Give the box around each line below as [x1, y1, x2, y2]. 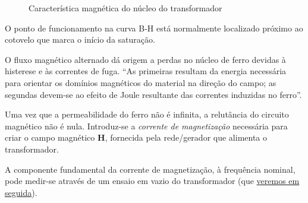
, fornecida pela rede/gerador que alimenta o [105, 131, 268, 144]
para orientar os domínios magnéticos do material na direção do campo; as [5, 76, 276, 88]
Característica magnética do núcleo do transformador [29, 2, 222, 14]
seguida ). [5, 186, 37, 198]
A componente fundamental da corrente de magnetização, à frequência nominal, [5, 163, 296, 175]
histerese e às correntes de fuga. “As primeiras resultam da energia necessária [5, 65, 287, 77]
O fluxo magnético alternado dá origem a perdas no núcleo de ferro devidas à [5, 53, 286, 65]
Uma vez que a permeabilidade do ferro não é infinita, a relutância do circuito [5, 108, 289, 120]
